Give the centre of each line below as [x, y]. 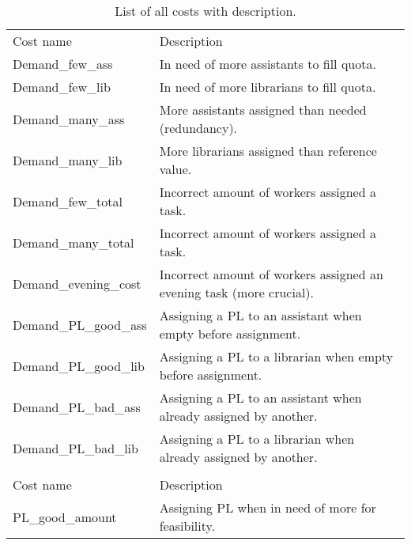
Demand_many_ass [69, 119]
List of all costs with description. [205, 11]
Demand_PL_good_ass [80, 324]
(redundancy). [198, 128]
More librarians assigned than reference [268, 151]
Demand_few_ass [63, 64]
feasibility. [187, 526]
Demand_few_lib [62, 87]
